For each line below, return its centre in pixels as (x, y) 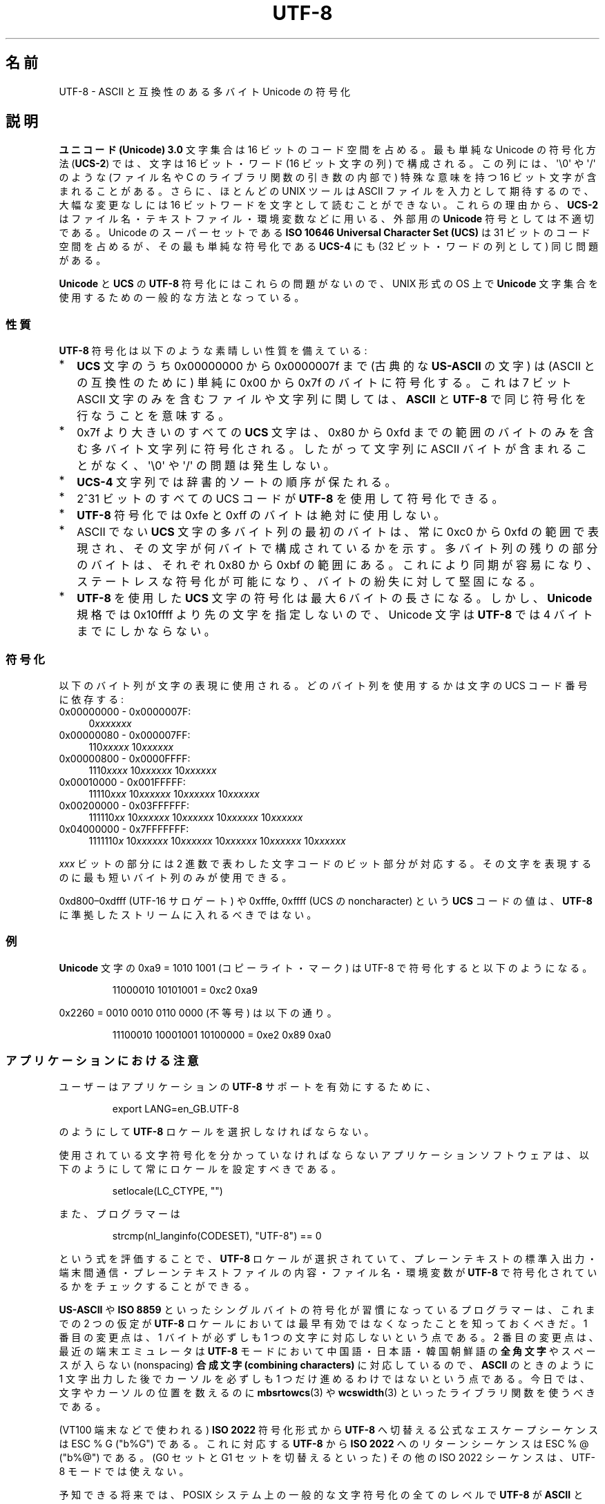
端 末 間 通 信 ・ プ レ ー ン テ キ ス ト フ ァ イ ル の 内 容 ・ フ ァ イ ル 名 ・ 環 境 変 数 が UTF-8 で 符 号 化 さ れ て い (328, 1273)
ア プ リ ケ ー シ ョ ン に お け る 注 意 (102, 1061)
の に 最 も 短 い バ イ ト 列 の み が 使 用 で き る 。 (175, 877)
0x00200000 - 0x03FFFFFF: (124, 805)
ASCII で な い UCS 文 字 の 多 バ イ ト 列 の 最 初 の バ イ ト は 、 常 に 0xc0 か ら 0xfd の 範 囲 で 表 (338, 532)
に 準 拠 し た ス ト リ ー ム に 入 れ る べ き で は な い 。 (188, 914)
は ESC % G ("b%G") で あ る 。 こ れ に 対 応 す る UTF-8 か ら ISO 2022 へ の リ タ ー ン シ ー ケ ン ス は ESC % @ (324, 1444)
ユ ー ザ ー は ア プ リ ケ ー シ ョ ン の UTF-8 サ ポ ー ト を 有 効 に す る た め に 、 (248, 1087)
